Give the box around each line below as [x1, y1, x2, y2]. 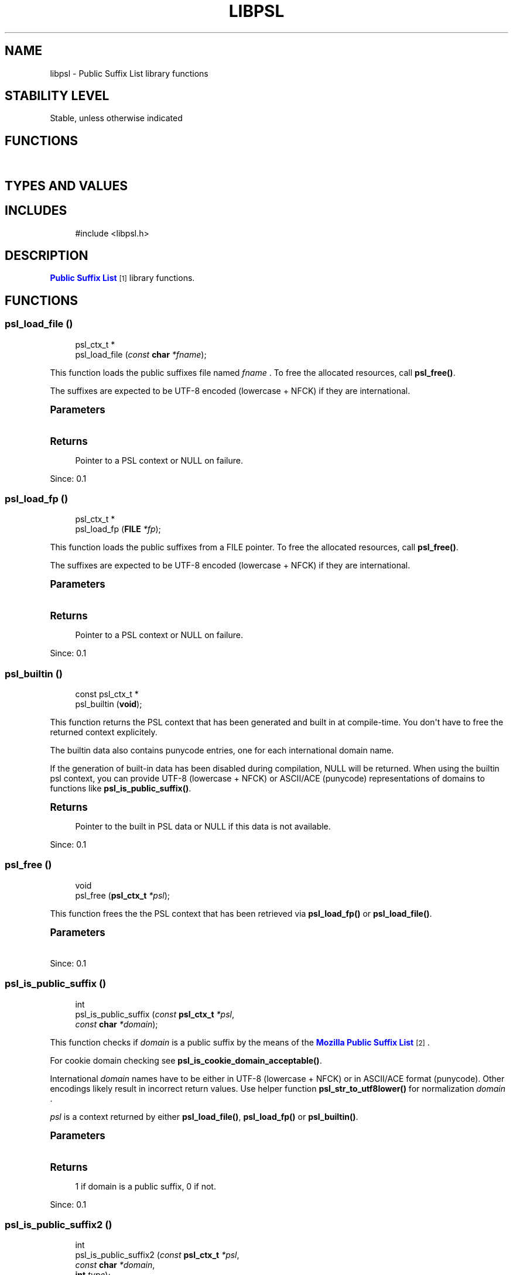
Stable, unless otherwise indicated [50, 113, 183, 124]
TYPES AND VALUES [5, 178, 128, 193]
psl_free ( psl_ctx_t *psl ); [75, 890, 170, 900]
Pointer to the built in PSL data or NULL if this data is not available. [75, 821, 331, 832]
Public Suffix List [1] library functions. [50, 273, 195, 283]
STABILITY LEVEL [5, 88, 110, 104]
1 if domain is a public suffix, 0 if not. [75, 1181, 216, 1191]
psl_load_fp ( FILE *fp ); [75, 524, 161, 534]
